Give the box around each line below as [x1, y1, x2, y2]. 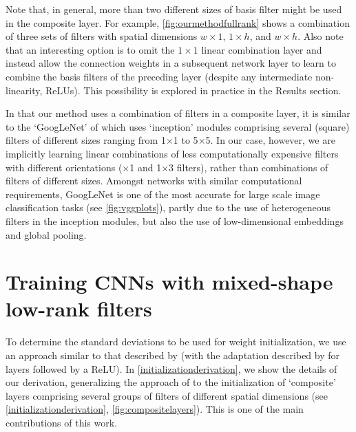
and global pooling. [6, 227, 87, 241]
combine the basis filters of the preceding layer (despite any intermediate [6, 69, 313, 83]
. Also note [297, 29, 344, 43]
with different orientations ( [6, 160, 123, 174]
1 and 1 [129, 160, 162, 174]
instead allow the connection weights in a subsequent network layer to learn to [6, 56, 336, 70]
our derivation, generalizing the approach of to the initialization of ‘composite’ [6, 375, 336, 389]
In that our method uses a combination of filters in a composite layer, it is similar [6, 106, 350, 120]
